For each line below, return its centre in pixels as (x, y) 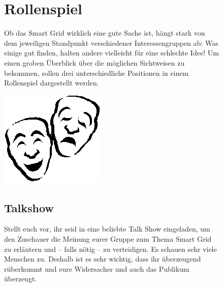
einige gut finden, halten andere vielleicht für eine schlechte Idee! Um (112, 53)
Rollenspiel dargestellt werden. (52, 83)
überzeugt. (21, 279)
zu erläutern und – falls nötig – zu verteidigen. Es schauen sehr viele (110, 249)
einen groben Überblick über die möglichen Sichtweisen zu (94, 62)
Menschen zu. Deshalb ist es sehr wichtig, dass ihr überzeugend (103, 259)
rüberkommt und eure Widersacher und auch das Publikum (97, 268)
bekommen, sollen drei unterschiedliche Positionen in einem (97, 73)
